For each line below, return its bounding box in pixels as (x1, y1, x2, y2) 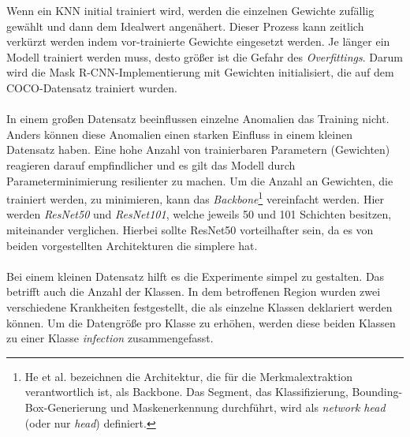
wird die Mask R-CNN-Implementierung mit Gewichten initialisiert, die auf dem (6, 64, 394, 80)
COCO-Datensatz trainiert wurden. (6, 79, 178, 95)
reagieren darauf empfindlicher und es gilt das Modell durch (6, 156, 296, 173)
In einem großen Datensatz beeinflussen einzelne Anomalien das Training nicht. (6, 110, 389, 127)
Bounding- (352, 383, 403, 400)
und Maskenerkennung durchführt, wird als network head (110, 398, 386, 415)
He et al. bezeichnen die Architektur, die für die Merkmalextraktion (24, 368, 352, 384)
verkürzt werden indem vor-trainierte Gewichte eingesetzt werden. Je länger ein (6, 33, 390, 50)
